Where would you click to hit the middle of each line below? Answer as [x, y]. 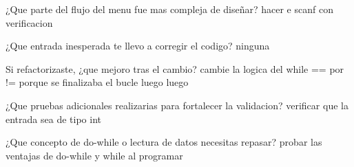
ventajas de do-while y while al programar [94, 155]
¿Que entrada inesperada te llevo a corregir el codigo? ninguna [138, 46]
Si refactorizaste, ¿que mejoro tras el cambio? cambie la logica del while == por [175, 68]
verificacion [29, 22]
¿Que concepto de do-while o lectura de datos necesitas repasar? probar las [164, 142]
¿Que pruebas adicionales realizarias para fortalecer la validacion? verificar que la [177, 105]
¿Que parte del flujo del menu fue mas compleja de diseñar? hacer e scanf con [169, 9]
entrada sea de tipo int [53, 119]
